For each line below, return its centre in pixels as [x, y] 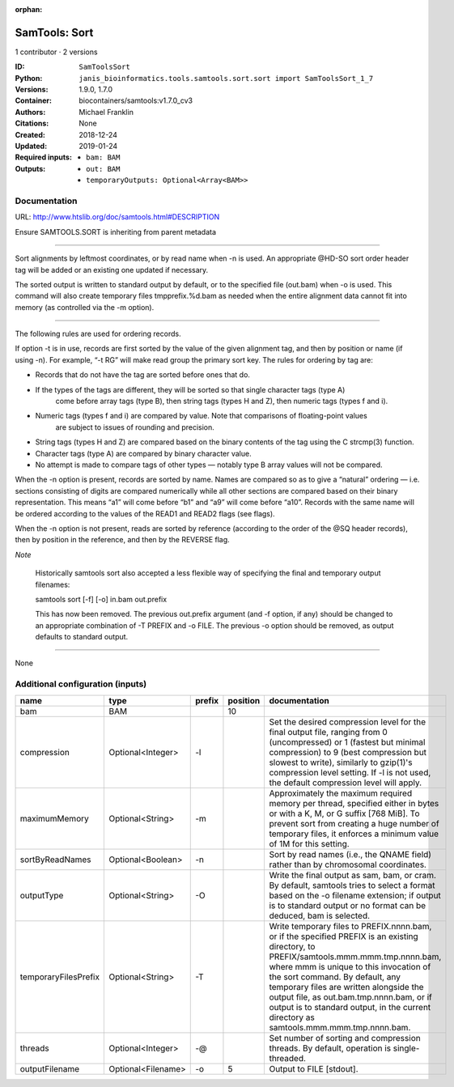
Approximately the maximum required [341, 793]
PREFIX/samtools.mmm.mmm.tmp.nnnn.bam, [355, 957]
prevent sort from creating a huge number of [354, 823]
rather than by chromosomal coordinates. [348, 864]
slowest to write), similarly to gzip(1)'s [341, 762]
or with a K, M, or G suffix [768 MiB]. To [344, 813]
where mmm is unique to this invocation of [350, 966]
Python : [29, 78]
